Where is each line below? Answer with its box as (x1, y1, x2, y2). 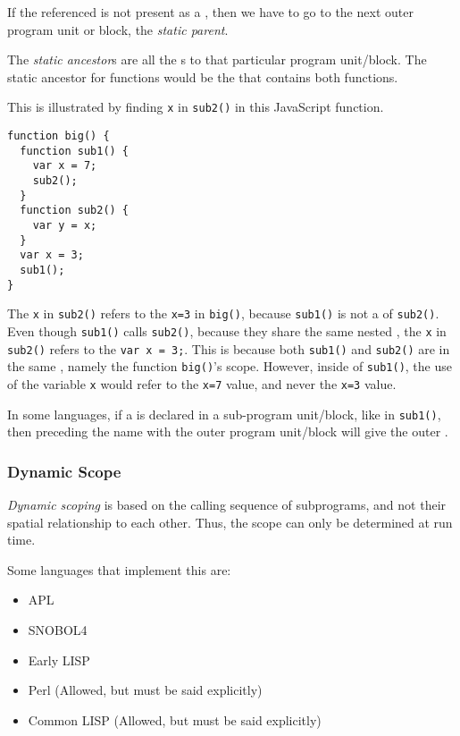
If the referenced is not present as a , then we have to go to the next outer (7, 3, 414, 21)
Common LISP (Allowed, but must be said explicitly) (28, 710, 322, 729)
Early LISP (28, 650, 90, 669)
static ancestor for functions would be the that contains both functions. (7, 67, 398, 86)
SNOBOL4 (28, 620, 88, 639)
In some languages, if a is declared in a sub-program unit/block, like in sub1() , (7, 404, 441, 423)
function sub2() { (20, 204, 130, 217)
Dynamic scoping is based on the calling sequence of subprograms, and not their (7, 495, 447, 513)
